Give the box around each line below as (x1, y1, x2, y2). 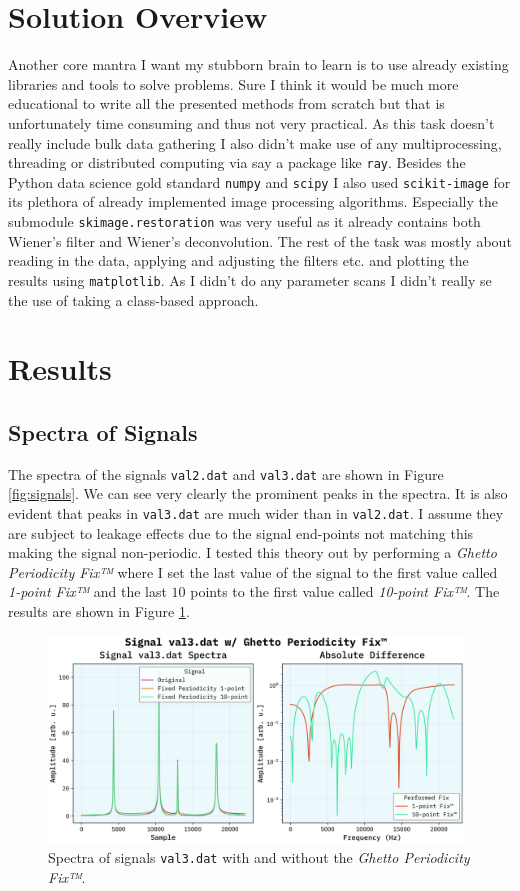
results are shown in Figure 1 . (8, 600, 190, 621)
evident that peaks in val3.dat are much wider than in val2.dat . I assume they (8, 502, 504, 523)
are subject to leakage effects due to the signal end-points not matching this (8, 522, 474, 543)
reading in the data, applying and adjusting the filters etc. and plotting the (8, 250, 469, 271)
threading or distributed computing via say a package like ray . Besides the (8, 152, 466, 173)
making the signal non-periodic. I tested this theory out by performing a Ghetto (8, 542, 497, 563)
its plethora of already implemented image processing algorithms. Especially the (8, 191, 498, 212)
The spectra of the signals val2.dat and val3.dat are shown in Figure (8, 463, 444, 484)
